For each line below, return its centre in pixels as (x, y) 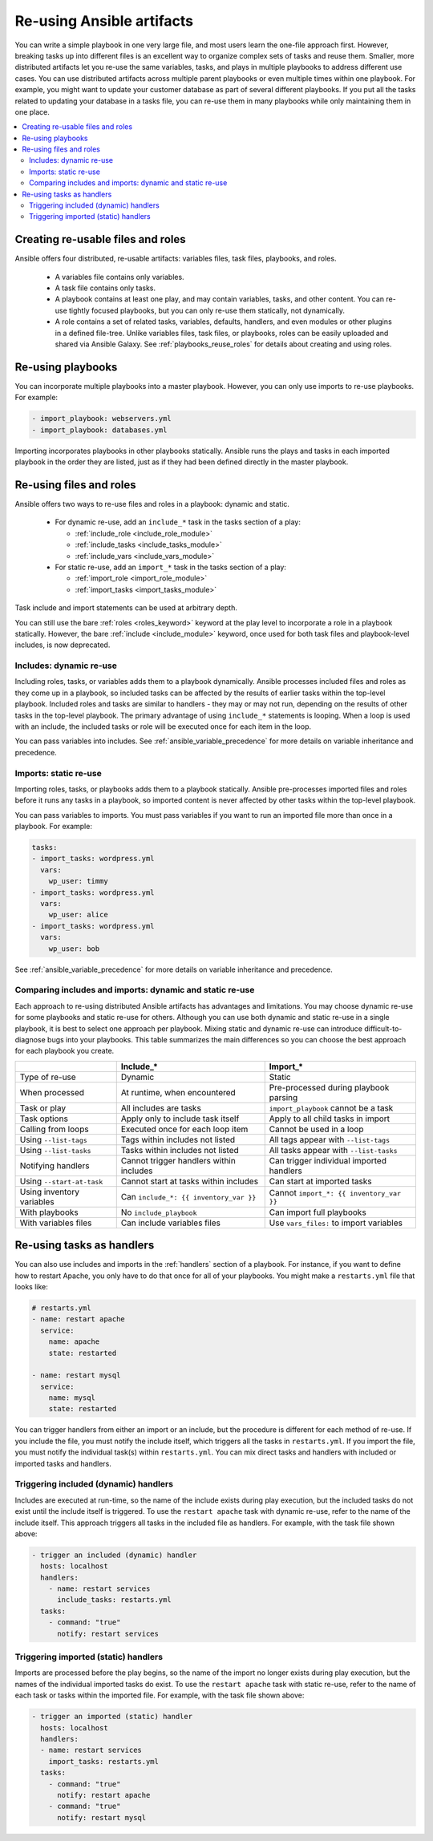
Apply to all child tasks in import (330, 1119)
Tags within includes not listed (178, 1139)
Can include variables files (170, 1223)
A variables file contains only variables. (119, 277)
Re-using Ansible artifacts (104, 21)
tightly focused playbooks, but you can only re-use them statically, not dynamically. (206, 310)
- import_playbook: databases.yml (99, 430)
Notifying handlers (55, 1165)
